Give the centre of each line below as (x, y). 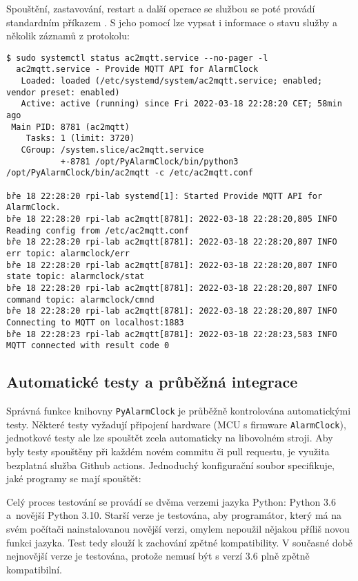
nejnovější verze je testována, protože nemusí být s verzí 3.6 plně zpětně (158, 556)
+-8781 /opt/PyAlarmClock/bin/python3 (149, 161)
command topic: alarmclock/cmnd (80, 299)
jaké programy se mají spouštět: (74, 478)
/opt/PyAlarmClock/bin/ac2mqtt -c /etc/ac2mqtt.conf (130, 173)
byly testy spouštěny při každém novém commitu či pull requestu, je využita (168, 451)
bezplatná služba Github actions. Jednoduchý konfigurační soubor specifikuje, (170, 465)
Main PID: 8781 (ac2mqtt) (70, 127)
